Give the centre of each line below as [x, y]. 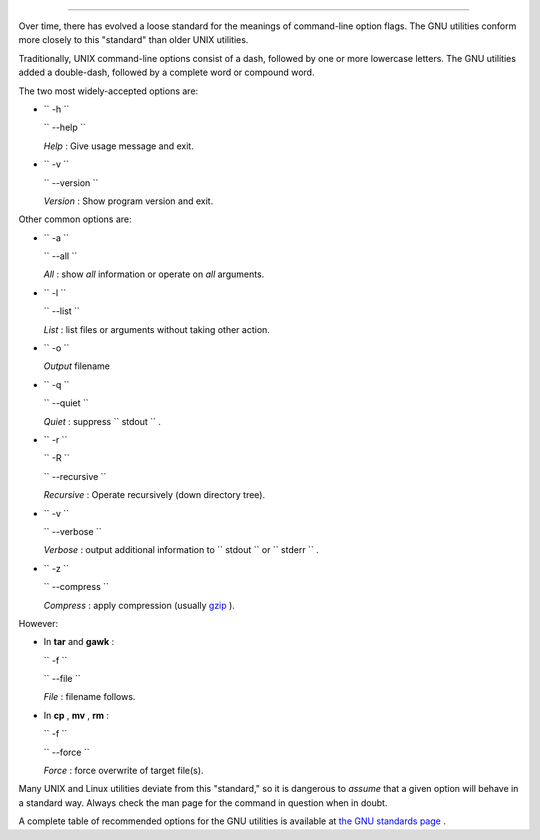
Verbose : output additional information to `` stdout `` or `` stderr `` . [181, 550]
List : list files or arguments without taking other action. [156, 329]
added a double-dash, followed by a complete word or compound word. [166, 72]
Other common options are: [75, 219]
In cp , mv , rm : [76, 715]
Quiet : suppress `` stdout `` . [102, 421]
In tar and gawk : [79, 642]
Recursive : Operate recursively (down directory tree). [154, 495]
